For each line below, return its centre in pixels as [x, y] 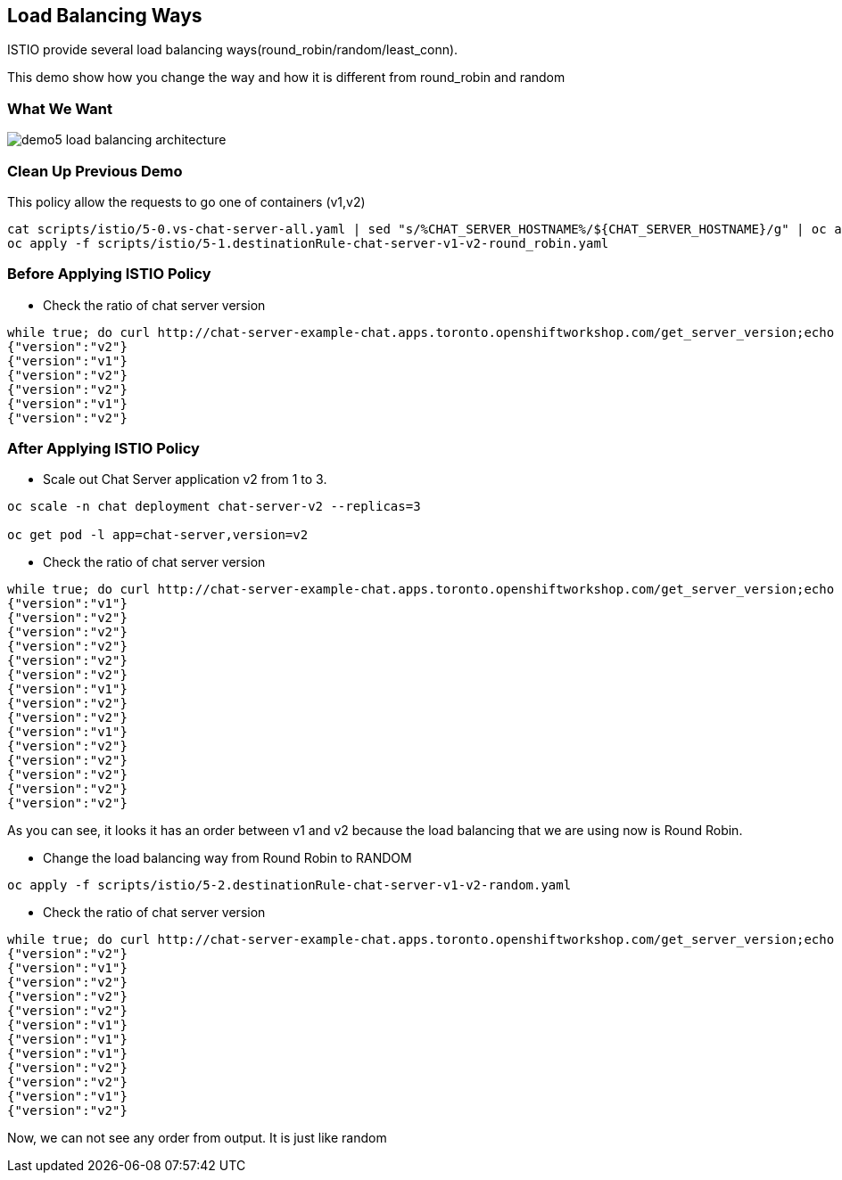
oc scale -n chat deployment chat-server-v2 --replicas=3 [214, 507]
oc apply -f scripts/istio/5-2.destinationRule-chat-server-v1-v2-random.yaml [289, 885]
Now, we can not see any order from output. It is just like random [197, 1138]
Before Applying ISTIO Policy [109, 274]
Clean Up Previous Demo [95, 171]
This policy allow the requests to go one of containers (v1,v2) [186, 201]
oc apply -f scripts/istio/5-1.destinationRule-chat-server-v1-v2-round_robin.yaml [308, 243]
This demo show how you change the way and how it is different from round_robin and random [286, 78]
